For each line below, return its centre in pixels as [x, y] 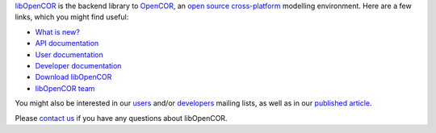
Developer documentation [78, 65]
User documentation [69, 54]
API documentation [67, 44]
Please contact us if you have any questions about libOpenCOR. [121, 118]
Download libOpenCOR [73, 77]
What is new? [57, 31]
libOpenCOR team [65, 88]
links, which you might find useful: [72, 17]
